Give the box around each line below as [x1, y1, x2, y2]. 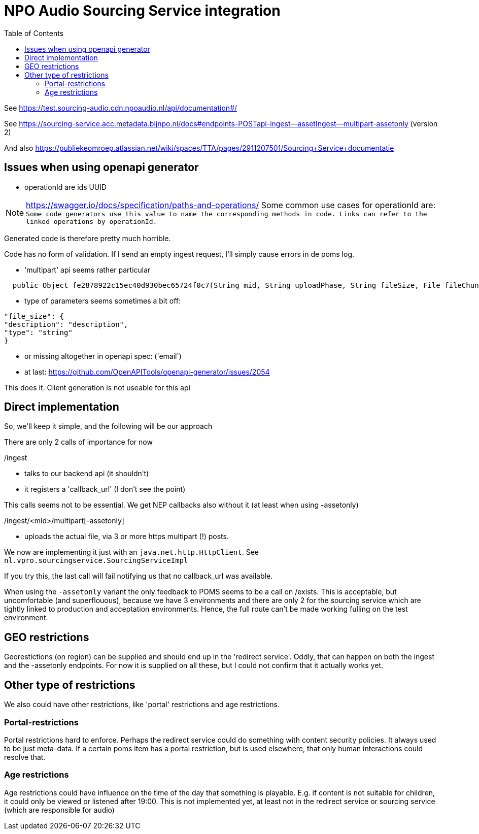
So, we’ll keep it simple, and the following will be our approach [4, 422, 213, 431]
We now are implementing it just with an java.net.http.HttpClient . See [4, 548, 259, 557]
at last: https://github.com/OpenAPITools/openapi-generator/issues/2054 [24, 367, 270, 376]
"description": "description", [4, 320, 128, 328]
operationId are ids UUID [24, 182, 107, 191]
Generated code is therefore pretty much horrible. [4, 233, 171, 243]
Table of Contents [4, 28, 64, 38]
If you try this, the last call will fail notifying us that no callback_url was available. [4, 572, 273, 581]
